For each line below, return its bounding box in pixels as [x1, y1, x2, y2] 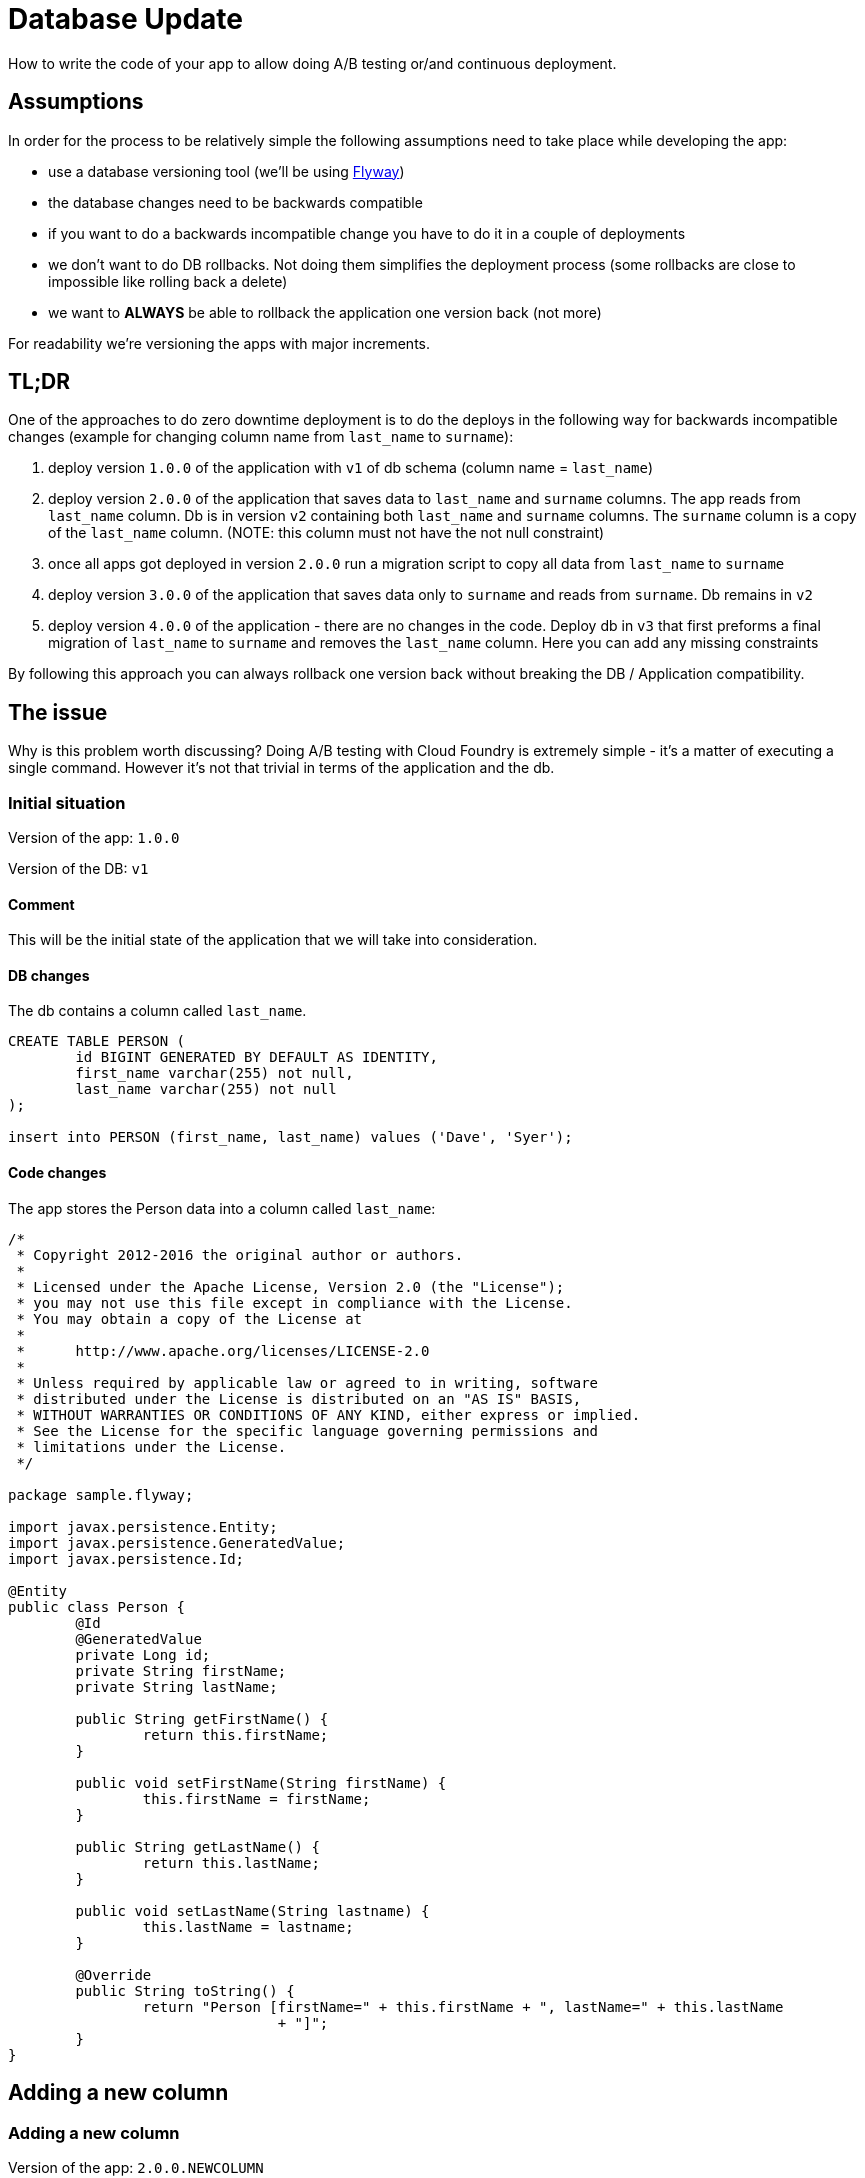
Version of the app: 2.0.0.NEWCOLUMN [8, 2158, 264, 2176]
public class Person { [8, 1598, 186, 1615]
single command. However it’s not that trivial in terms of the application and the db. [8, 759, 555, 777]
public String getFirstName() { [75, 1710, 329, 1727]
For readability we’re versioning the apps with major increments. [8, 334, 431, 352]
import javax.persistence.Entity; [8, 1518, 278, 1535]
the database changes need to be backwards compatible [48, 193, 423, 211]
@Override [75, 1966, 152, 1983]
